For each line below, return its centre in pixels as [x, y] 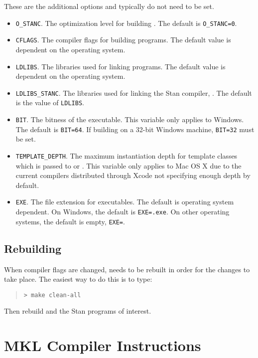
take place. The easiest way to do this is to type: [78, 279]
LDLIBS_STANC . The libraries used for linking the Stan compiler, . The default [134, 92]
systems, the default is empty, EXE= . [70, 221]
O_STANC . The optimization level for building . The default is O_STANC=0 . [126, 23]
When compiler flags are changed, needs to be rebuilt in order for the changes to [127, 269]
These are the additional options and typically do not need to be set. [109, 6]
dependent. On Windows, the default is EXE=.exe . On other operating [123, 212]
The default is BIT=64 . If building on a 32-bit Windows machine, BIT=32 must [135, 129]
